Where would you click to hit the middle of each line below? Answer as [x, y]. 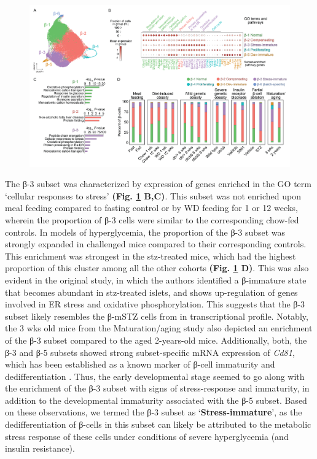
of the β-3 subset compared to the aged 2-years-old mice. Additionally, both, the [156, 340]
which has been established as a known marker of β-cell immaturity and [140, 364]
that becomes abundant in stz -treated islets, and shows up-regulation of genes [151, 292]
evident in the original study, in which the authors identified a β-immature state [156, 280]
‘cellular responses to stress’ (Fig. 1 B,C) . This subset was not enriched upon [153, 195]
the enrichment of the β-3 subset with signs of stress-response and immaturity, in [157, 388]
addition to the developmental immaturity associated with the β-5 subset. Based [156, 400]
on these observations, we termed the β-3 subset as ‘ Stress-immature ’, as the [154, 412]
